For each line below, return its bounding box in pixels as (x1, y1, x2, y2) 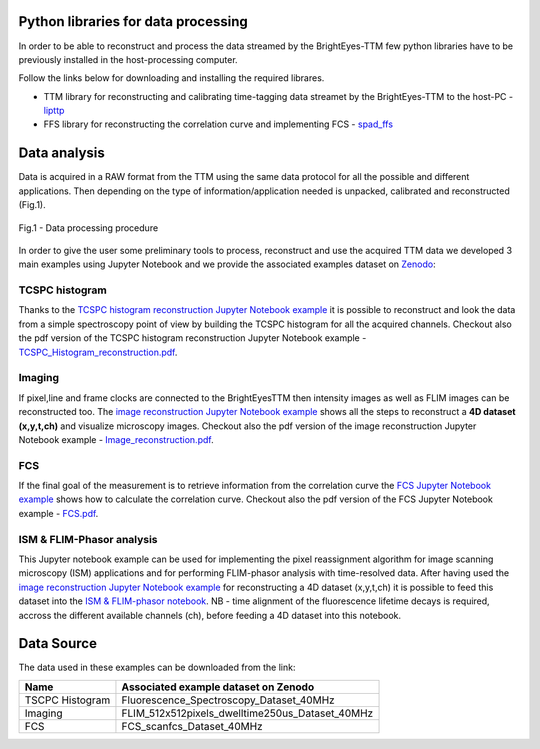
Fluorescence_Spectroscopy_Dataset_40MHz (121, 693, 335, 707)
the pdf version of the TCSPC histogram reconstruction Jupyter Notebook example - (18, 332, 367, 344)
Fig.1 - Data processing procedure (18, 221, 159, 234)
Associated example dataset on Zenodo (121, 680, 315, 694)
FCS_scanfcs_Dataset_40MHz (121, 719, 264, 733)
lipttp (43, 105, 65, 117)
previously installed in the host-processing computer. (18, 53, 239, 65)
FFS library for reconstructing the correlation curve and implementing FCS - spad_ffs (43, 118, 394, 130)
